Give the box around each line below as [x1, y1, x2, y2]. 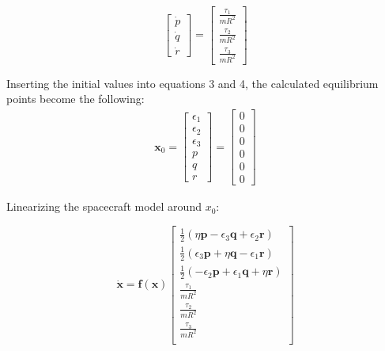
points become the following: [6, 90, 145, 107]
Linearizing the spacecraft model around [6, 198, 202, 215]
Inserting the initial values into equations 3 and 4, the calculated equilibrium [6, 74, 379, 91]
